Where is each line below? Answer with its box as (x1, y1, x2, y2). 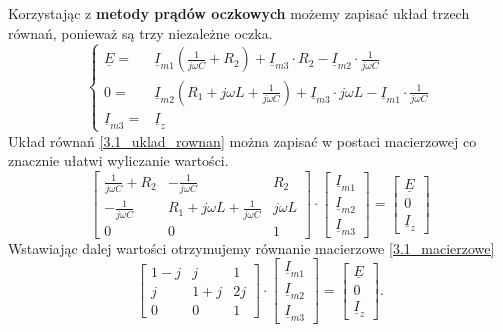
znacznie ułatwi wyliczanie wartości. (8, 150, 229, 171)
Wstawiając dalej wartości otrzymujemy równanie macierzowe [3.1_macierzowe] (8, 237, 495, 258)
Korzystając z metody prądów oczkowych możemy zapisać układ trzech (8, 3, 470, 23)
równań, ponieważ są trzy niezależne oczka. (8, 22, 273, 43)
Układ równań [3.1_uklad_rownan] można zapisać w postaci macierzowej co (8, 130, 477, 151)
